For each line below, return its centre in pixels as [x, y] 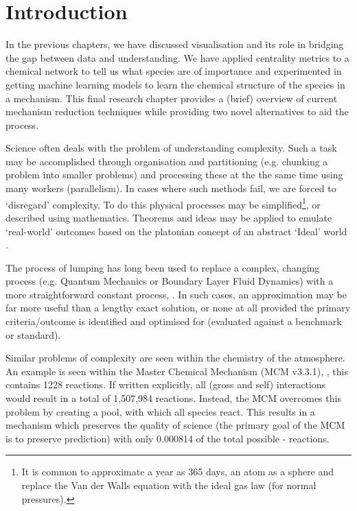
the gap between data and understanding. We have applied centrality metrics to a [177, 57]
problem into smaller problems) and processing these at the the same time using [174, 175]
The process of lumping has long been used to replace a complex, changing [163, 267]
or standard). [33, 334]
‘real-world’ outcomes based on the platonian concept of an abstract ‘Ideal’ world [176, 231]
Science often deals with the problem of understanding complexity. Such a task [171, 148]
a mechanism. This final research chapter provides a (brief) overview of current [172, 98]
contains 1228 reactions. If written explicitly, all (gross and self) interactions [166, 384]
